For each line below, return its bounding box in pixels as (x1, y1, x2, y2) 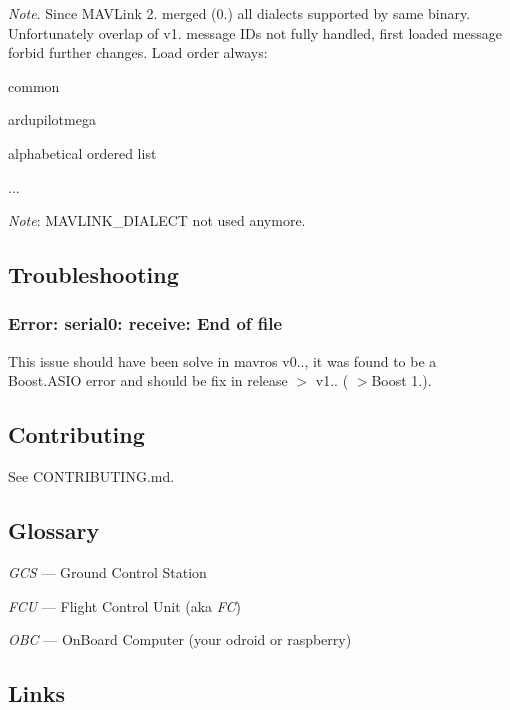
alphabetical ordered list (8, 142, 157, 163)
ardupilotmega (8, 109, 96, 130)
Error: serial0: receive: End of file (8, 311, 283, 336)
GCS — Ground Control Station (8, 561, 207, 582)
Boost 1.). (371, 370, 432, 391)
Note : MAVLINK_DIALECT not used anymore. (8, 210, 306, 231)
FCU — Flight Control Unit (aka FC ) (8, 595, 242, 616)
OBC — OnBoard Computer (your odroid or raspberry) (8, 629, 352, 650)
